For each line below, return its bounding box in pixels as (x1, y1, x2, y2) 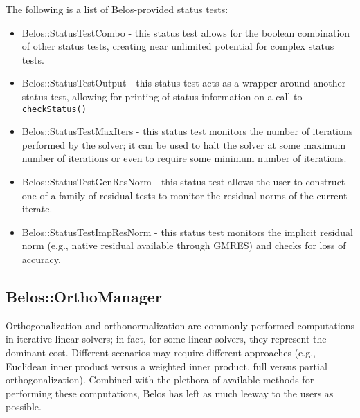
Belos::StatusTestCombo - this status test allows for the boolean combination (21, 25, 350, 39)
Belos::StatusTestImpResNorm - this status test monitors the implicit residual (21, 224, 353, 239)
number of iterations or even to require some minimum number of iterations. (21, 151, 347, 165)
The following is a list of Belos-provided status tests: (6, 2, 228, 16)
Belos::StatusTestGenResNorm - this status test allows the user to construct (21, 174, 345, 188)
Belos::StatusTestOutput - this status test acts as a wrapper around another (21, 75, 346, 90)
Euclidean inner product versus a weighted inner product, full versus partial (6, 358, 327, 373)
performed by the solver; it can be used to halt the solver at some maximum (21, 137, 346, 152)
